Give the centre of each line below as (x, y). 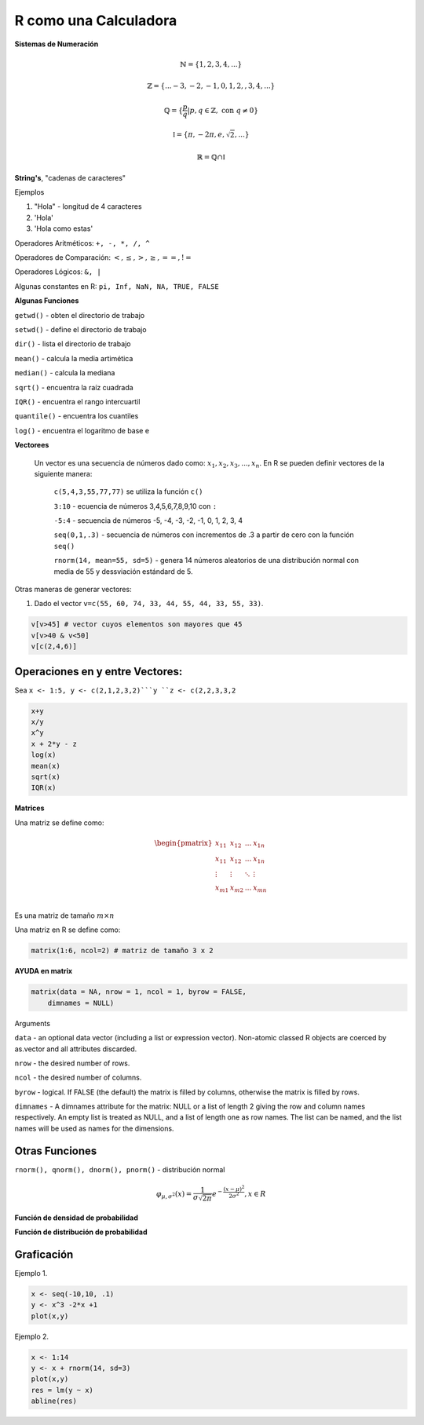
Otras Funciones (56, 1151)
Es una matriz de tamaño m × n (64, 915)
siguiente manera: (63, 473)
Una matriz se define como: (59, 822)
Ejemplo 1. (31, 1273)
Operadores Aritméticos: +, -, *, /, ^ (82, 243)
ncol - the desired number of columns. (78, 1078)
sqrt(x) (46, 777)
